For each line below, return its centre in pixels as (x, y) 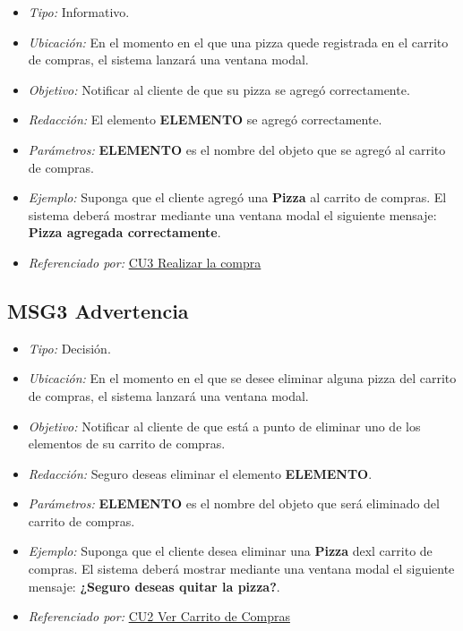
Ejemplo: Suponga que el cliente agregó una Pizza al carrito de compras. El (237, 197)
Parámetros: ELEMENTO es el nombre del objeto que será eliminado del (234, 503)
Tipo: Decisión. (69, 348)
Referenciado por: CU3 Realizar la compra (145, 262)
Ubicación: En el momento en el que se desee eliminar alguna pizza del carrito (242, 378)
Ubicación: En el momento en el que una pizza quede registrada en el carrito (238, 42)
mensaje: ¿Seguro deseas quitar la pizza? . (154, 586)
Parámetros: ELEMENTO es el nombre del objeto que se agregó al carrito (237, 149)
